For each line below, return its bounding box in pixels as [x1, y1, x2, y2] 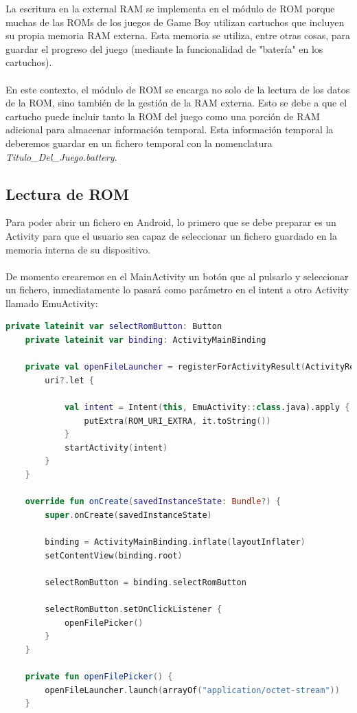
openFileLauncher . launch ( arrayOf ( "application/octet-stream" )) [45, 685, 340, 695]
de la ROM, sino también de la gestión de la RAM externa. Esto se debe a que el [5, 95, 347, 110]
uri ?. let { [45, 375, 94, 385]
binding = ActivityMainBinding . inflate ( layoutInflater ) [45, 536, 306, 547]
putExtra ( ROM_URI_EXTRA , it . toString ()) [84, 416, 271, 426]
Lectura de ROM [5, 183, 129, 204]
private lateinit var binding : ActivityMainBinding [25, 335, 266, 346]
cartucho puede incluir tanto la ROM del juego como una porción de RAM [5, 109, 320, 123]
